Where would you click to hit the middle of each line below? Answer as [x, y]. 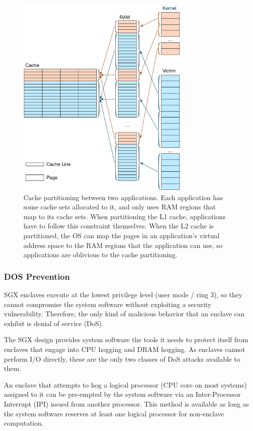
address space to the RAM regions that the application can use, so [123, 245]
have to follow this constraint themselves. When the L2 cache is [119, 226]
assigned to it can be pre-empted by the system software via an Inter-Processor [123, 394]
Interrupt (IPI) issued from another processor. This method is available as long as [126, 403]
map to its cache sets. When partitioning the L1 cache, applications [125, 216]
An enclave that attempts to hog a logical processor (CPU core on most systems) [126, 384]
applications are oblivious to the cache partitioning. [101, 255]
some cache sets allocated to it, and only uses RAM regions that [120, 207]
